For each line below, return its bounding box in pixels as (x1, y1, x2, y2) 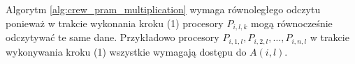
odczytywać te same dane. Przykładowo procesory (6, 30, 219, 45)
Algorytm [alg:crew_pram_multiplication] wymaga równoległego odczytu (6, 2, 321, 16)
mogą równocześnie (251, 15, 333, 30)
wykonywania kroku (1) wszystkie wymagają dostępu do (6, 44, 247, 58)
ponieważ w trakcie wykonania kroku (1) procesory (6, 15, 224, 30)
